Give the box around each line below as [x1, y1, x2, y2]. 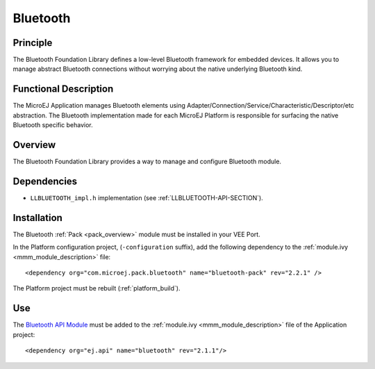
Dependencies [12, 175, 78, 187]
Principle [12, 37, 53, 49]
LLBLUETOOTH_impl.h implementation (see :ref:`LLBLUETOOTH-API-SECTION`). [30, 193, 263, 202]
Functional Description [12, 83, 114, 95]
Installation [12, 212, 62, 224]
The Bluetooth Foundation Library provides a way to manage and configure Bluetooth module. [12, 157, 281, 166]
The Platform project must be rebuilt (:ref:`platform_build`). [12, 284, 181, 293]
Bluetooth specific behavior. [12, 121, 93, 129]
